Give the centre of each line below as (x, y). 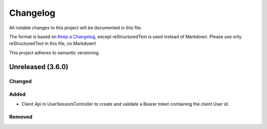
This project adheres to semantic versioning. (54, 52)
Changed (21, 81)
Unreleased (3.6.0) (39, 67)
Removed (21, 117)
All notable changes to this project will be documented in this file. (76, 28)
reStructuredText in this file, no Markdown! (53, 43)
